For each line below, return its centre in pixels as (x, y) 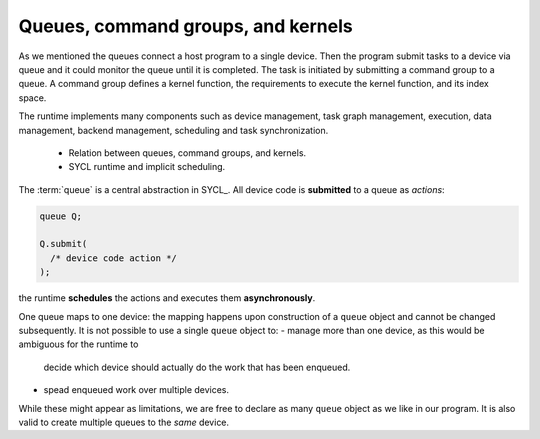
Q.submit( (63, 244)
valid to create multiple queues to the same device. (124, 422)
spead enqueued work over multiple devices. (136, 390)
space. (32, 97)
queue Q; (61, 216)
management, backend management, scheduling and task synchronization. (173, 130)
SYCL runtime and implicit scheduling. (147, 167)
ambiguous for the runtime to (78, 344)
